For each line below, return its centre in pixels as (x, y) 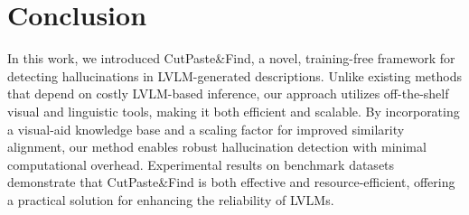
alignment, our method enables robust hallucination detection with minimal (217, 147)
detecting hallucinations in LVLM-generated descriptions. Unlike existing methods (234, 75)
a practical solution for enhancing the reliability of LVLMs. (171, 199)
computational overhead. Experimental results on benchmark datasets (201, 164)
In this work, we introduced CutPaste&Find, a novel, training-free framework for (231, 58)
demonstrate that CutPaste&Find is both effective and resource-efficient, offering (231, 182)
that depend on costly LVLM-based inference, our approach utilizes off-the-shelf (228, 93)
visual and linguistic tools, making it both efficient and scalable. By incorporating (234, 111)
